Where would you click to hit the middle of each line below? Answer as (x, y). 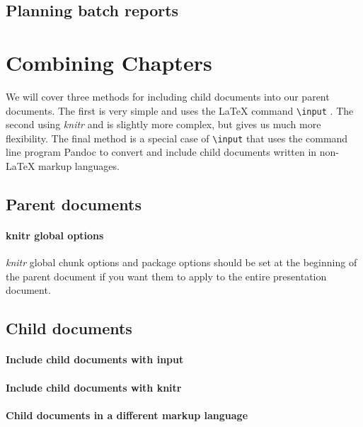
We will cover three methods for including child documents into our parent (168, 96)
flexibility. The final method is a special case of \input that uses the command (177, 138)
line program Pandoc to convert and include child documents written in (161, 152)
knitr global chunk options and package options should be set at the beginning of (181, 262)
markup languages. (79, 166)
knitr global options (55, 235)
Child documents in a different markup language (127, 415)
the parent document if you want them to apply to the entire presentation (166, 276)
